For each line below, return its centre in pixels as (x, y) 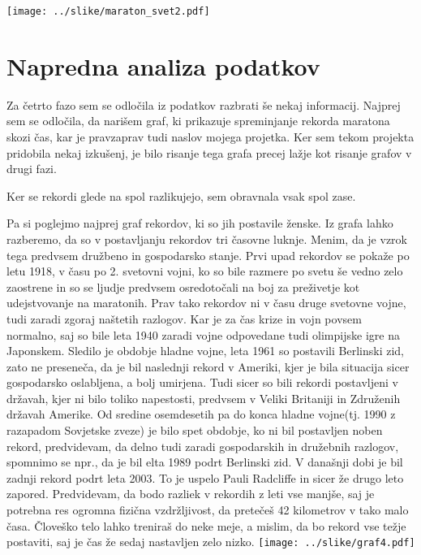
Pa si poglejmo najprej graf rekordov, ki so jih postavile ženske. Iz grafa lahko (200, 223)
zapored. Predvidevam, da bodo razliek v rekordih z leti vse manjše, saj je (191, 494)
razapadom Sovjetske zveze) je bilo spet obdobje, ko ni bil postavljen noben (195, 430)
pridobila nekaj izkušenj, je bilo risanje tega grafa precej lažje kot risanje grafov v (209, 152)
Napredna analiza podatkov (163, 65)
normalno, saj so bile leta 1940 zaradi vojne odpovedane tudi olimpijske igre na (203, 334)
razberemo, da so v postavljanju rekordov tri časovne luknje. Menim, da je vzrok (207, 238)
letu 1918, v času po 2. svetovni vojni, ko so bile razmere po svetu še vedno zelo (205, 271)
